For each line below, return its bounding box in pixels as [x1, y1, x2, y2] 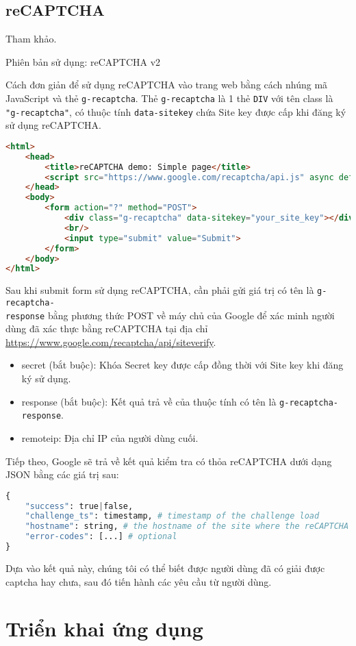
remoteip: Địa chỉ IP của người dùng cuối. [21, 430, 199, 445]
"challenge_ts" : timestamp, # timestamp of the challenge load [25, 511, 320, 521]
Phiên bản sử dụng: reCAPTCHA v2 [5, 54, 161, 69]
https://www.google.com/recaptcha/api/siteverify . [5, 334, 216, 349]
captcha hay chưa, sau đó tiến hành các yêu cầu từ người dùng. [5, 574, 272, 588]
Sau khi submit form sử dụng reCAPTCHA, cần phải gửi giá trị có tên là [5, 283, 314, 297]
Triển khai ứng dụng [5, 614, 203, 643]
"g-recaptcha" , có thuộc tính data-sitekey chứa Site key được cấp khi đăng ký [5, 104, 346, 119]
